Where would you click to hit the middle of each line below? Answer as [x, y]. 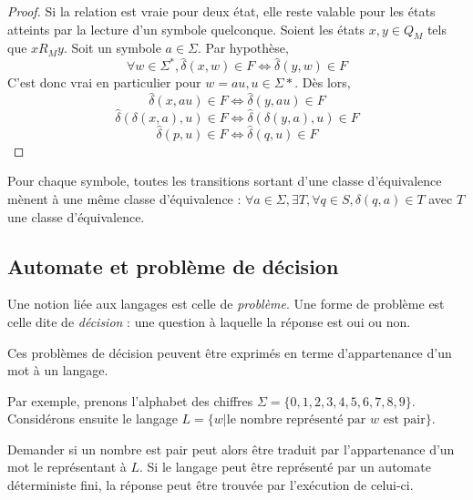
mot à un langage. [58, 370]
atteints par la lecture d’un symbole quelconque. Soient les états [186, 29]
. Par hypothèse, [243, 48]
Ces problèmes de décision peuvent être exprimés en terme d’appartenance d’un [230, 352]
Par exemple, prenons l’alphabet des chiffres [130, 400]
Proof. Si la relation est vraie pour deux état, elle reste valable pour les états [221, 11]
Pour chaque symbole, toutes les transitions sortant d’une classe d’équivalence [225, 181]
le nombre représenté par [296, 420]
